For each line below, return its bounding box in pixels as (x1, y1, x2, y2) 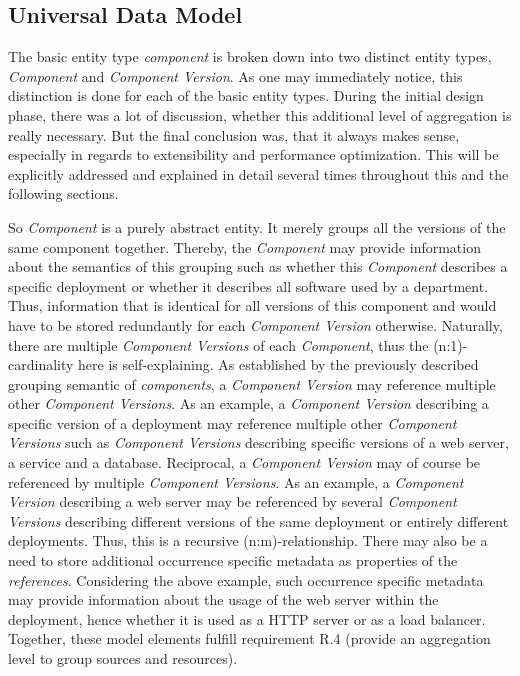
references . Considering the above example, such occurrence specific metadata (8, 569, 484, 590)
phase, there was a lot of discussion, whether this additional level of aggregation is (8, 104, 512, 125)
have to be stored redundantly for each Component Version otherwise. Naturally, (8, 314, 503, 335)
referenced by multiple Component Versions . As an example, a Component (8, 471, 464, 492)
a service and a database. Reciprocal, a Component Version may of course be (8, 452, 481, 473)
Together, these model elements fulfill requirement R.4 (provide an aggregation (8, 628, 491, 649)
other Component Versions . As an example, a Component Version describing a (8, 393, 489, 414)
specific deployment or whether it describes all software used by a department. (8, 275, 489, 296)
